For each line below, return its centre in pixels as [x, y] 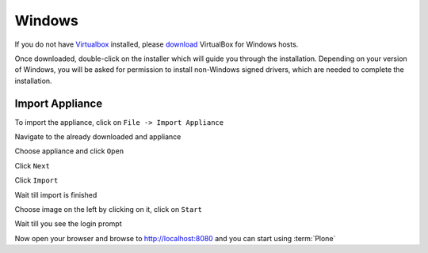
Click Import [36, 180]
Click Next [32, 165]
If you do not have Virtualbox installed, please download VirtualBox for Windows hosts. [157, 44]
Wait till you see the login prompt [68, 224]
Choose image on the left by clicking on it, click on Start [108, 209]
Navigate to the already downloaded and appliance [98, 137]
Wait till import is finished [56, 194]
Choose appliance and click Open [69, 151]
